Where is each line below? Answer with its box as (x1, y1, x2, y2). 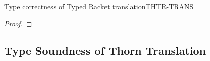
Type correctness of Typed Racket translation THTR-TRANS (4, 1, 194, 11)
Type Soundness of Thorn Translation (4, 42, 206, 58)
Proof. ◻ (4, 18, 32, 28)
